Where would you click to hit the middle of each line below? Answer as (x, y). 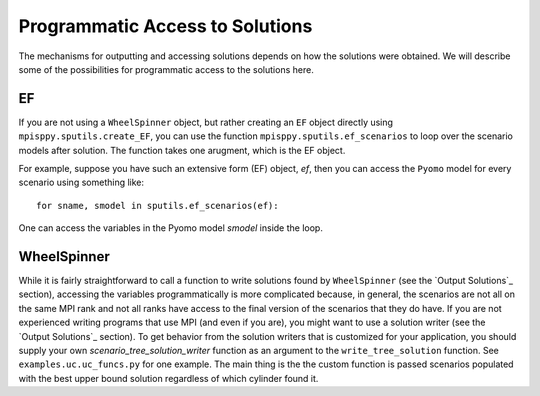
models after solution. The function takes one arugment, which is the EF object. (182, 150)
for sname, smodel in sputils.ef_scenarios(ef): (157, 205)
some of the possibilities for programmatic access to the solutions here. (166, 69)
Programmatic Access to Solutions (165, 26)
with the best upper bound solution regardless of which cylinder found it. (168, 378)
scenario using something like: (81, 182)
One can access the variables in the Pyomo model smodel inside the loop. (171, 228)
